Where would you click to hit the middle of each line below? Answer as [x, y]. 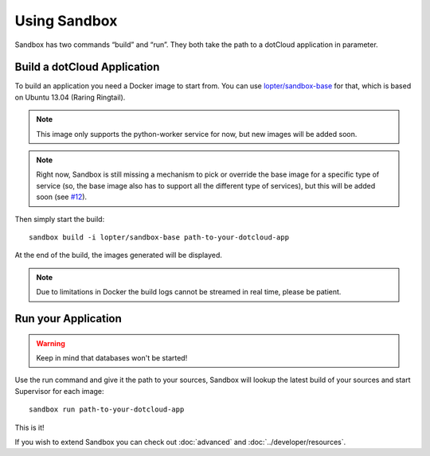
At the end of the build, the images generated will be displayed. [119, 255]
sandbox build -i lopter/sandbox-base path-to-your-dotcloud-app [159, 237]
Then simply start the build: [60, 219]
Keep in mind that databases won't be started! [112, 357]
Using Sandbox [66, 21]
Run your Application [68, 318]
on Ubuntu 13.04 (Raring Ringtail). [70, 97]
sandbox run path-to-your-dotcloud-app [107, 409]
